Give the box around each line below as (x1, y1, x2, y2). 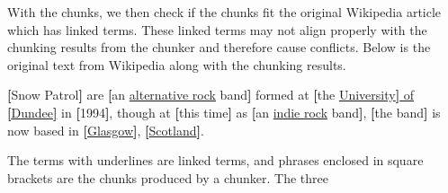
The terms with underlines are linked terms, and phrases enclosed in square (7, 151, 424, 170)
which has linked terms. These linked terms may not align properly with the (7, 20, 427, 39)
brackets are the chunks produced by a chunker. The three (7, 168, 328, 187)
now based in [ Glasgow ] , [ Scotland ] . (7, 120, 204, 139)
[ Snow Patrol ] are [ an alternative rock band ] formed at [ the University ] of (7, 85, 415, 104)
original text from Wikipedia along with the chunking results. (7, 55, 346, 74)
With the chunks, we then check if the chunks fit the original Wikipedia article (7, 3, 442, 21)
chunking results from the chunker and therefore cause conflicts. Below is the (7, 38, 431, 57)
